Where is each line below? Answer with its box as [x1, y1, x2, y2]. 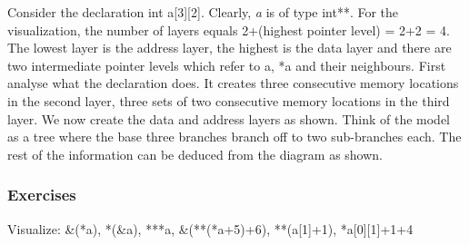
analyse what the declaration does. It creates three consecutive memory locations [7, 73, 459, 93]
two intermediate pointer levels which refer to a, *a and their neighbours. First [7, 55, 446, 74]
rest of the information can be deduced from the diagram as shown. [7, 144, 383, 163]
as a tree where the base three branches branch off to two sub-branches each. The [7, 127, 462, 146]
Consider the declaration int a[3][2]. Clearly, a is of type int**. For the [7, 3, 399, 21]
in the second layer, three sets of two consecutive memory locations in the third [7, 91, 450, 110]
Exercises [7, 183, 76, 206]
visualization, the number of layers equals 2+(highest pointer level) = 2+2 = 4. [7, 20, 450, 39]
